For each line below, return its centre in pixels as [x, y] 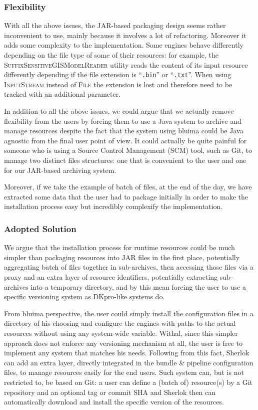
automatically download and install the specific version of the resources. [114, 402]
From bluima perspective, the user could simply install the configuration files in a [129, 313]
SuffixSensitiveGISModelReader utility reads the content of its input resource [126, 64]
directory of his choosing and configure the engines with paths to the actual [120, 323]
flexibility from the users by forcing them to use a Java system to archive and [123, 121]
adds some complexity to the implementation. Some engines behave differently [124, 45]
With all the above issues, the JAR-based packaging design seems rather [115, 25]
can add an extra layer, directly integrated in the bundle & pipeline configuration [129, 362]
